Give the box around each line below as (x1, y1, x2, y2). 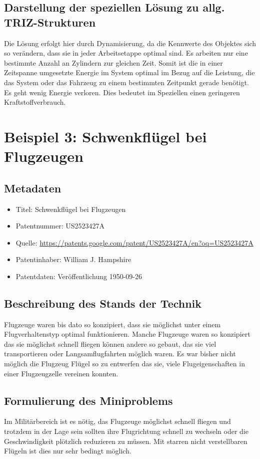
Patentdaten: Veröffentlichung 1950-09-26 (15, 271, 142, 281)
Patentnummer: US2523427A (15, 220, 104, 231)
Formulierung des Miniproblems (4, 392, 173, 408)
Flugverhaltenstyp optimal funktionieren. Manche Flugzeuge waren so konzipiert (4, 329, 250, 339)
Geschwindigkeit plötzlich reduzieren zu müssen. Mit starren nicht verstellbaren (4, 435, 247, 446)
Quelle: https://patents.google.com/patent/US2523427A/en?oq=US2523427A (15, 237, 253, 248)
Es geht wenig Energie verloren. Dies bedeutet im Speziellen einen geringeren (4, 87, 240, 97)
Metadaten (4, 180, 61, 195)
